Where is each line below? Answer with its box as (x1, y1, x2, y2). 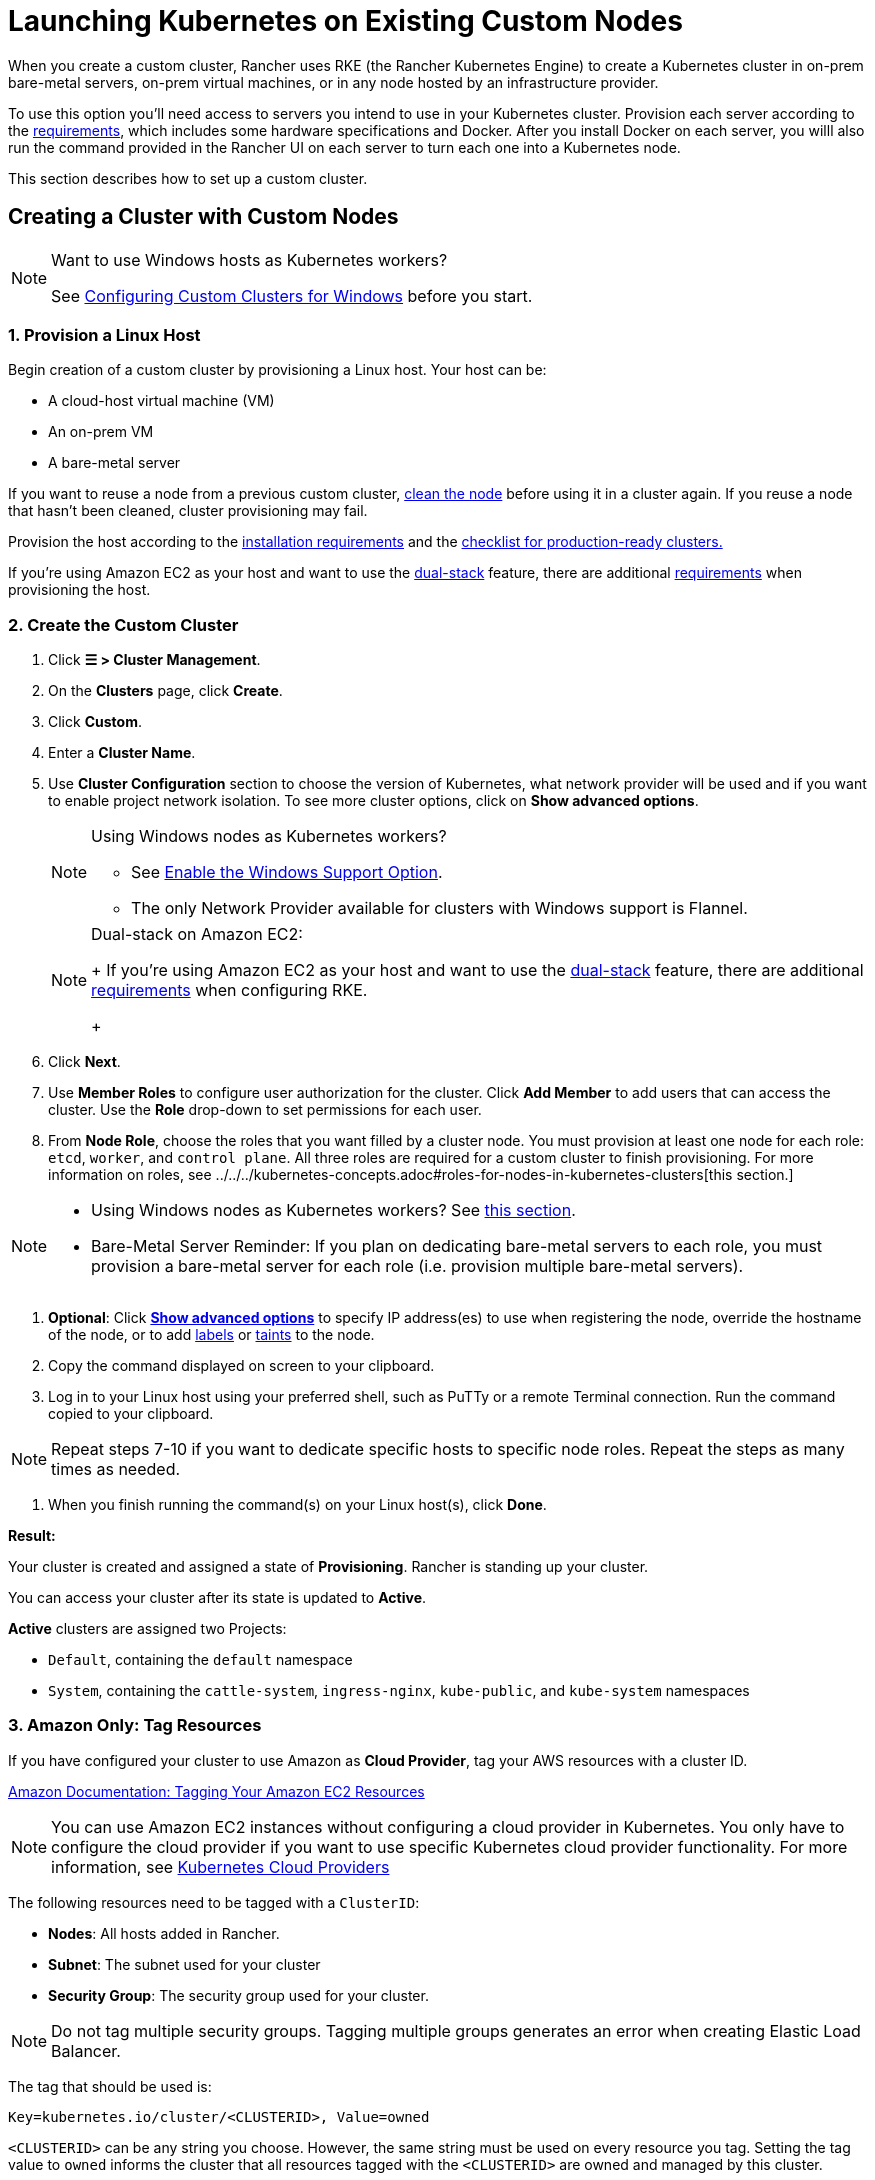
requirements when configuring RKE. (91, 980, 368, 1001)
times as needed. (51, 1459, 181, 1480)
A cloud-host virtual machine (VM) (48, 392, 275, 410)
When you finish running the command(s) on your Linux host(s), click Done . (48, 1496, 547, 1514)
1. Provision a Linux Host (8, 324, 201, 345)
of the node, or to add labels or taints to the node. (48, 1326, 375, 1344)
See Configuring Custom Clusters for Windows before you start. (51, 285, 533, 306)
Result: (8, 1527, 56, 1545)
